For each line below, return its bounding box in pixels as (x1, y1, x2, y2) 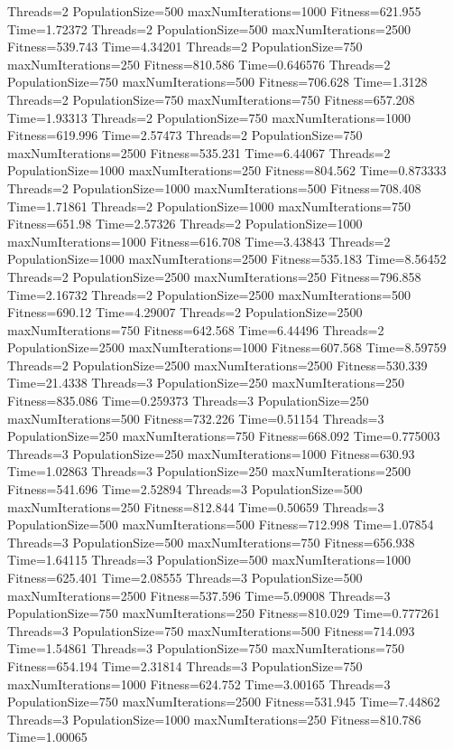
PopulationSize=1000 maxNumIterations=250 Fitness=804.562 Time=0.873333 (7, 161, 447, 180)
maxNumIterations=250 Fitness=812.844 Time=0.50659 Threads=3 (7, 497, 384, 516)
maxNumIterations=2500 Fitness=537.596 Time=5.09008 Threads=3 (7, 585, 391, 604)
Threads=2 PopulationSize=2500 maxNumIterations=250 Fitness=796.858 (7, 267, 421, 286)
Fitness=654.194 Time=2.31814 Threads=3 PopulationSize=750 (7, 656, 363, 675)
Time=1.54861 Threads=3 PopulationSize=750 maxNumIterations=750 (7, 639, 404, 658)
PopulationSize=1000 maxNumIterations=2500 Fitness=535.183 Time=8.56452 (7, 249, 447, 268)
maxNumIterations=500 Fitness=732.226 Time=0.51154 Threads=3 (7, 408, 384, 427)
